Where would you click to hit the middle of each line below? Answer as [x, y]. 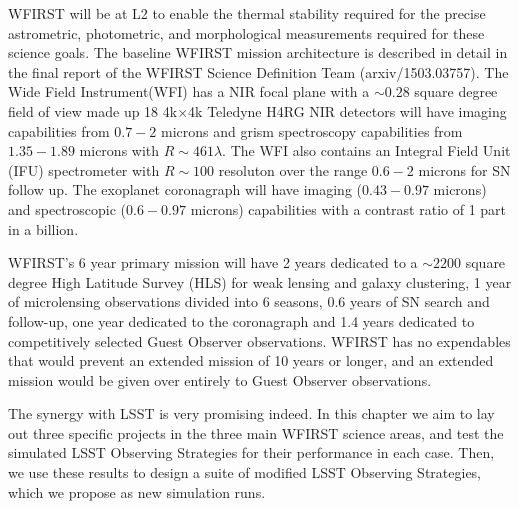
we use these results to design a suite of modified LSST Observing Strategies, [245, 472]
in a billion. [43, 228]
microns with [119, 150]
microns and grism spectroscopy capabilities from [311, 130]
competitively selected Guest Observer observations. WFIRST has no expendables [259, 340]
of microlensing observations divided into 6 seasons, [165, 301]
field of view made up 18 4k [93, 110]
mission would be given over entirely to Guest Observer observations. [220, 379]
